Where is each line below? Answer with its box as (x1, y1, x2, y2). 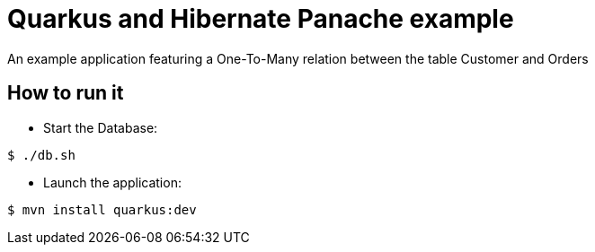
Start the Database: (43, 119, 158, 135)
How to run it (7, 82, 124, 105)
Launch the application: (43, 174, 182, 190)
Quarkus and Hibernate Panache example (7, 4, 514, 34)
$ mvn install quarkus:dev (7, 202, 197, 217)
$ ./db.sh (7, 147, 75, 162)
